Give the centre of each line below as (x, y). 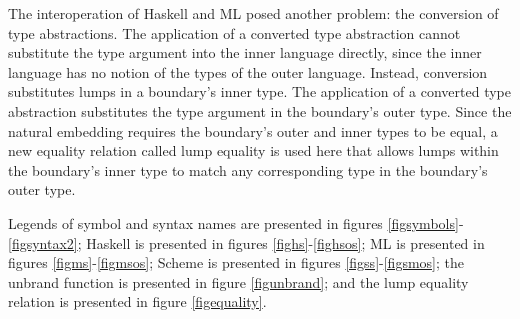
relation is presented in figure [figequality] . (137, 301)
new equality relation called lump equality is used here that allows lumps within (253, 150)
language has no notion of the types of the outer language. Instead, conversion (248, 71)
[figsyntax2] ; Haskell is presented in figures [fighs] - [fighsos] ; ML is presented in (246, 242)
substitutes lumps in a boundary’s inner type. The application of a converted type (259, 91)
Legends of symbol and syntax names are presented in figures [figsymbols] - (236, 222)
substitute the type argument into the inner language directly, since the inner (245, 52)
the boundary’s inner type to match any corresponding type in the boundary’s (248, 169)
